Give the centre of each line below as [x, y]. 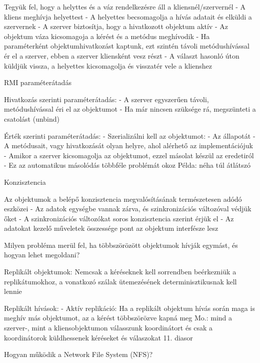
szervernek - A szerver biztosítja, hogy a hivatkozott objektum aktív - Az [116, 26]
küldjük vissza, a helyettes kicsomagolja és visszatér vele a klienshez [108, 65]
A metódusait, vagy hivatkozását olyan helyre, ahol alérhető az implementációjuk [129, 145]
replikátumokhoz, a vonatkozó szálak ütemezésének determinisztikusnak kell [120, 281]
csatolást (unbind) [32, 118]
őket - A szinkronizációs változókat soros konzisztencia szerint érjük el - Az [119, 218]
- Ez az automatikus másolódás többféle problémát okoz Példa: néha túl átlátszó [127, 165]
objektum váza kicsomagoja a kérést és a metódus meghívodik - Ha [107, 36]
